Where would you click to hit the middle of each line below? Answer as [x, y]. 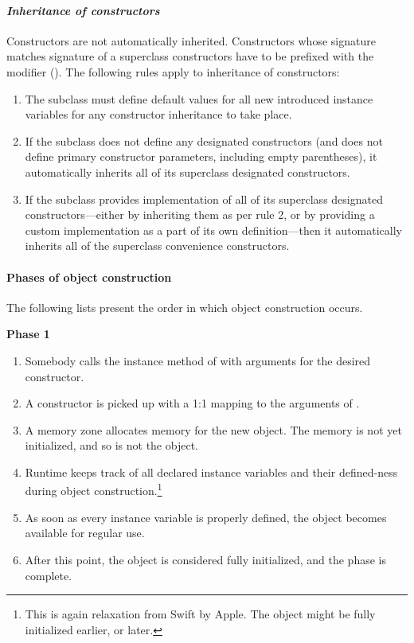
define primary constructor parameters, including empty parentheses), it [201, 156]
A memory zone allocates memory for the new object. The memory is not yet [213, 429]
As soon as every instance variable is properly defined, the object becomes [206, 517]
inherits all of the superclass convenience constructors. [157, 246]
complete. [49, 575]
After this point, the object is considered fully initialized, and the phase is [205, 559]
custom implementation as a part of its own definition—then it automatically [213, 230]
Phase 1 [28, 334]
